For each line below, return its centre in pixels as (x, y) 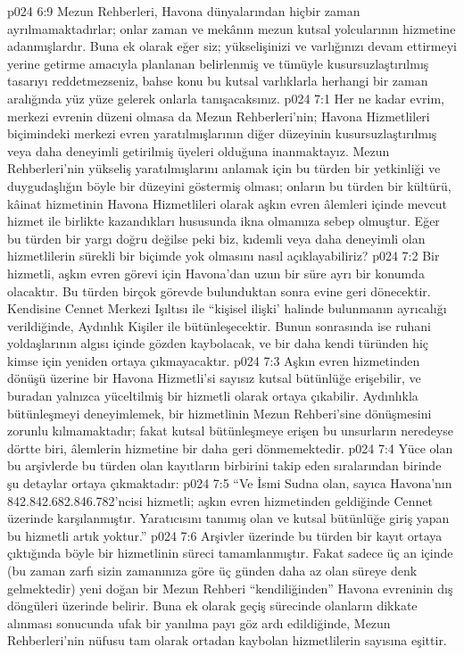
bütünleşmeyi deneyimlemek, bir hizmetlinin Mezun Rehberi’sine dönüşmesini (220, 413)
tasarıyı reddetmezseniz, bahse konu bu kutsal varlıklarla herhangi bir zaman (218, 81)
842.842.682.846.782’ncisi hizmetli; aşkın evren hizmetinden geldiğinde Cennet (220, 500)
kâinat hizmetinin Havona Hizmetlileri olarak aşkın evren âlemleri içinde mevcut (227, 203)
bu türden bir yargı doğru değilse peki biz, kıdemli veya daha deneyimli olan (216, 238)
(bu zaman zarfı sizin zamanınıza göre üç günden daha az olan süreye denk (212, 570)
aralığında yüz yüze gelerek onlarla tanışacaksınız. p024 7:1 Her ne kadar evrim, (226, 98)
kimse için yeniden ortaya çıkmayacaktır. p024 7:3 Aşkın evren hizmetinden (214, 360)
